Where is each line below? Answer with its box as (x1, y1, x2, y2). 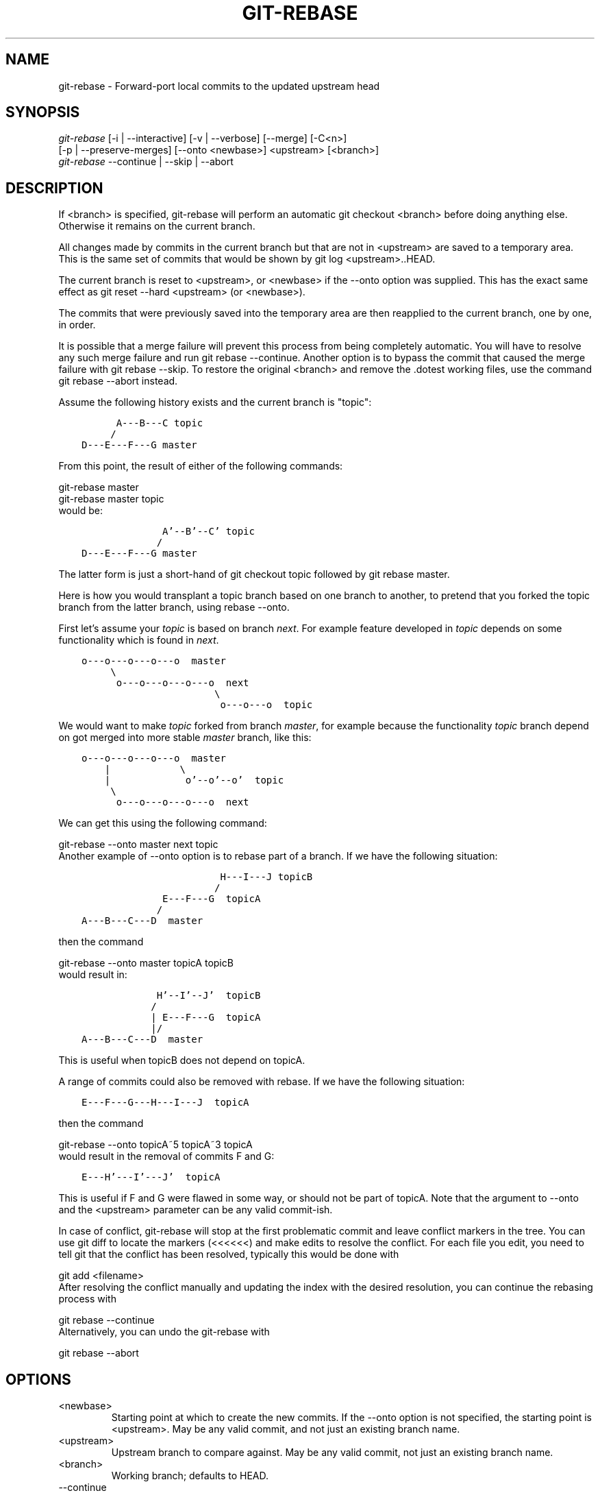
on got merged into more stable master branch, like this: (58, 731, 312, 744)
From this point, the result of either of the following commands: (58, 460, 343, 472)
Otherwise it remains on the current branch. (58, 220, 255, 232)
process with (58, 1293, 116, 1305)
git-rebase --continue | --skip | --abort (58, 156, 234, 168)
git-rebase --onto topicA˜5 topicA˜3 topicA (58, 1139, 253, 1151)
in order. (58, 319, 96, 331)
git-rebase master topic (58, 493, 164, 505)
